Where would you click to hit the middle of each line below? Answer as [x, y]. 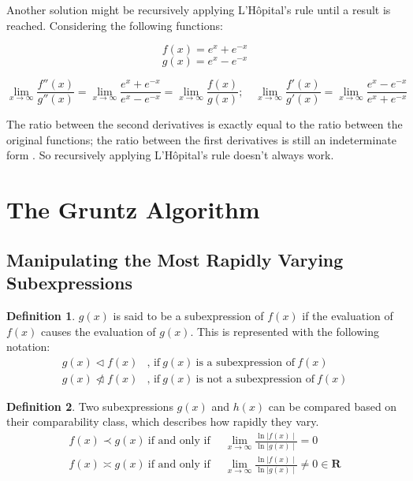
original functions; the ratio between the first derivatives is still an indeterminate [201, 139]
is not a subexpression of [255, 379]
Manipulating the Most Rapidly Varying [175, 259]
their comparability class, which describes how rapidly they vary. [163, 421]
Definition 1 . [41, 315]
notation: [28, 347]
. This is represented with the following [285, 331]
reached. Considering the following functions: [115, 25]
